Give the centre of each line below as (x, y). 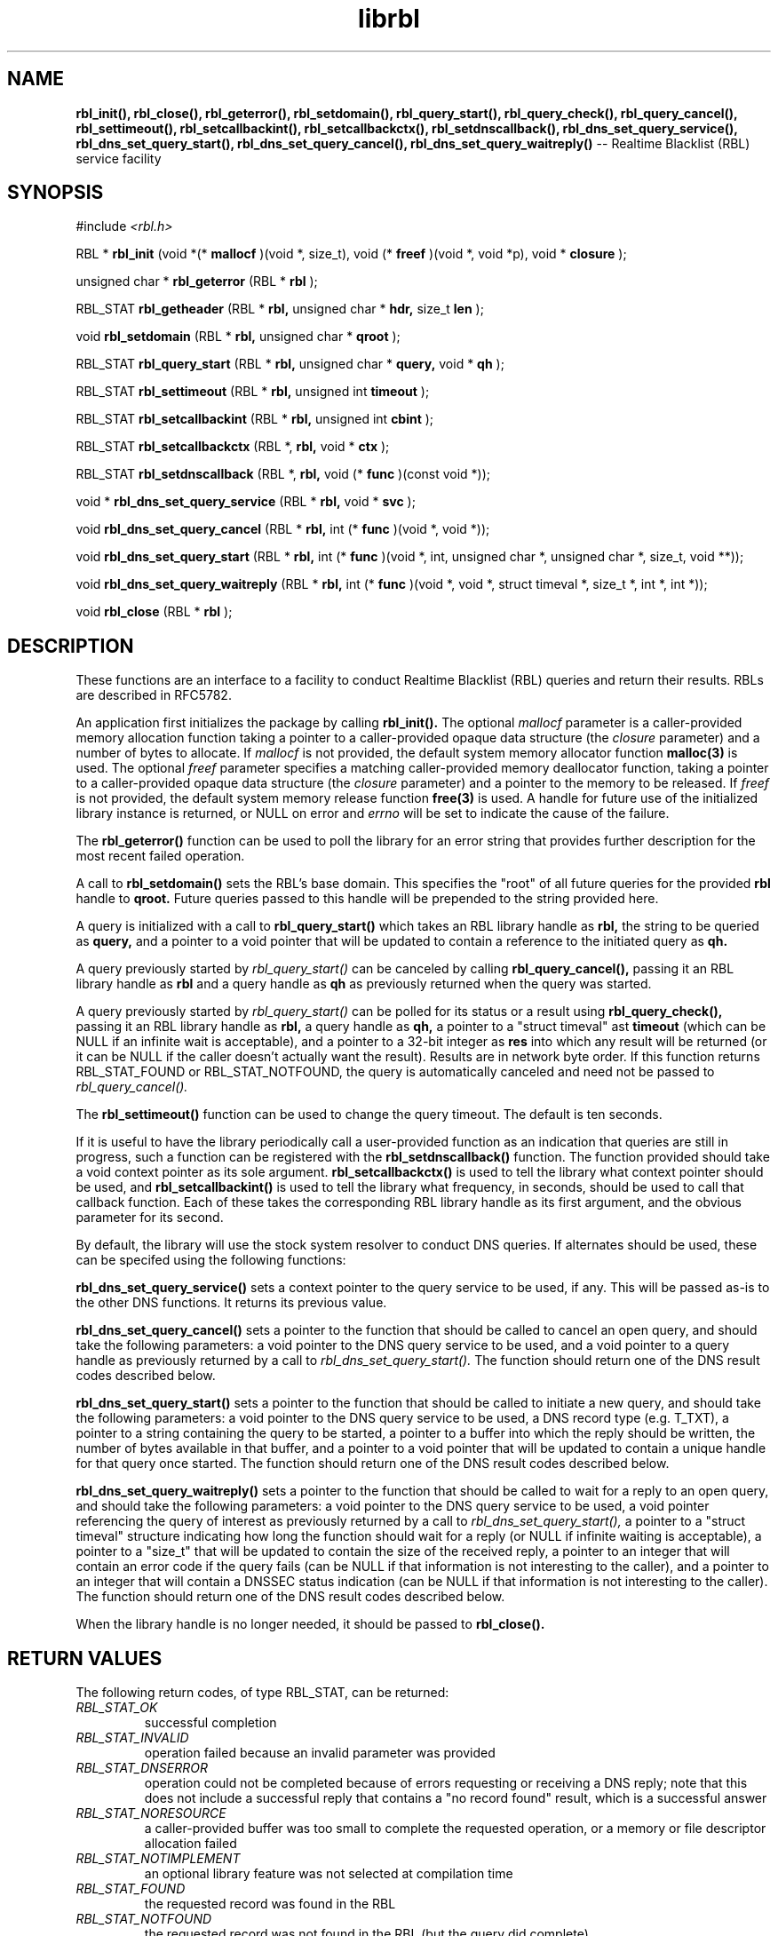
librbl (389, 19)
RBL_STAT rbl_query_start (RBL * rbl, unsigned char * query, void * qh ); (290, 364)
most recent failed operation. (160, 856)
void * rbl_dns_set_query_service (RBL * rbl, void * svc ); (246, 502)
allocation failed (191, 1844)
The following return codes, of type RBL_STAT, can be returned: (262, 1693)
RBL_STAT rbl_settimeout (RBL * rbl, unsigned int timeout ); (253, 392)
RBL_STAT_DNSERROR (142, 1768)
